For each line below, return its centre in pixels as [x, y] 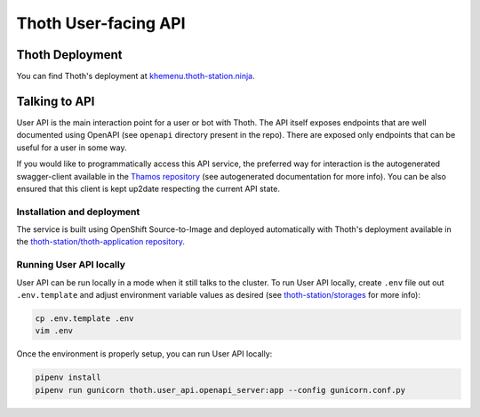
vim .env [54, 331]
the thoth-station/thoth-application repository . [101, 242]
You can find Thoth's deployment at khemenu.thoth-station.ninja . [136, 76]
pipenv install [68, 377]
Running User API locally [71, 265]
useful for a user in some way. [72, 148]
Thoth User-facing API [101, 23]
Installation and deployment [78, 212]
